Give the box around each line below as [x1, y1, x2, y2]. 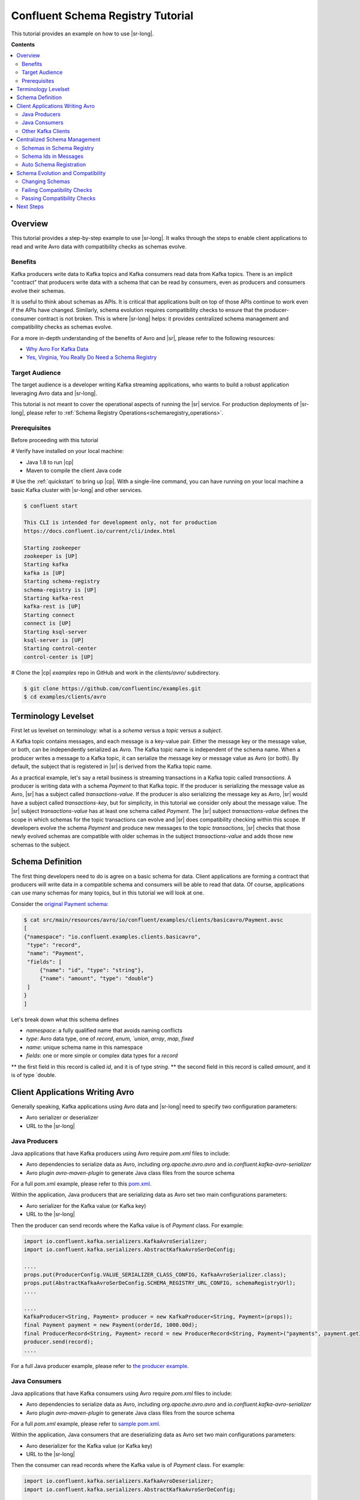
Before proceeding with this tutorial [11, 436, 98, 443]
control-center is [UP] [23, 653, 94, 660]
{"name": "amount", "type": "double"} [39, 975, 154, 982]
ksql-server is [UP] [23, 637, 84, 643]
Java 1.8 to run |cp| [26, 458, 74, 466]
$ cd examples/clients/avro [23, 694, 106, 700]
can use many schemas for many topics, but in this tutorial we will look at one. [11, 889, 204, 896]
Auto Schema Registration [22, 161, 86, 168]
